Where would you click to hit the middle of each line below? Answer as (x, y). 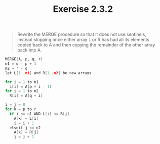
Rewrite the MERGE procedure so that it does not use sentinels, (82, 34)
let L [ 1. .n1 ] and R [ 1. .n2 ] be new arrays (48, 73)
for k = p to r (21, 109)
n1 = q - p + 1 (21, 64)
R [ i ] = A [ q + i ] (26, 96)
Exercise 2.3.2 (83, 9)
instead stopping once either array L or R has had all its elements (83, 40)
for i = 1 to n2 (22, 91)
